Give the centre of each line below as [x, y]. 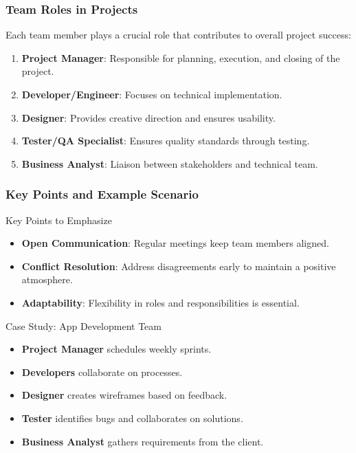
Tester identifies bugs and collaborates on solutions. [132, 418]
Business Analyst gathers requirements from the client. [143, 441]
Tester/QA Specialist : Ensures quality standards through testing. [166, 141]
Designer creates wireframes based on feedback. [124, 395]
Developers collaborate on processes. [102, 372]
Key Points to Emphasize [59, 220]
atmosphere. [47, 279]
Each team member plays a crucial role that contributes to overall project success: [178, 35]
